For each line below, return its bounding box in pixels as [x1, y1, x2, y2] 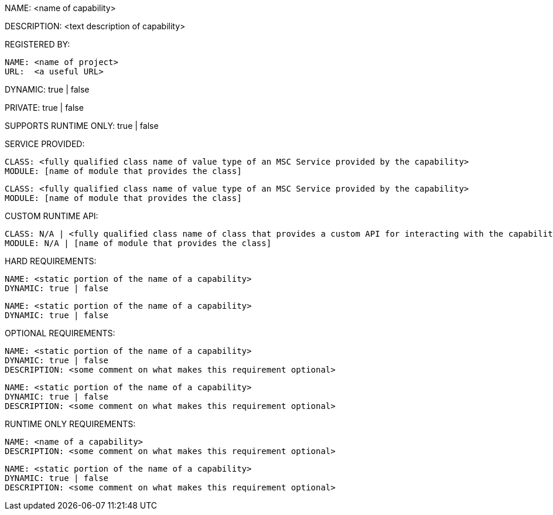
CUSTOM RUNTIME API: [5, 211, 98, 221]
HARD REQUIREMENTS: [5, 256, 97, 266]
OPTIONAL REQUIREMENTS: [5, 328, 115, 338]
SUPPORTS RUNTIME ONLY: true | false [5, 121, 159, 131]
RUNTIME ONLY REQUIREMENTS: [5, 419, 136, 429]
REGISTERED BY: [5, 39, 70, 49]
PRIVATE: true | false [5, 103, 84, 112]
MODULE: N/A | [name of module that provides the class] [5, 238, 272, 248]
